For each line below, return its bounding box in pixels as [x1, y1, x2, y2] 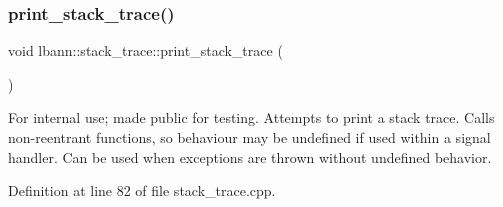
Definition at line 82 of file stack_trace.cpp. [8, 180, 276, 201]
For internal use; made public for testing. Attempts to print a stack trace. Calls [8, 107, 495, 128]
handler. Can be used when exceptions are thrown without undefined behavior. [8, 146, 492, 167]
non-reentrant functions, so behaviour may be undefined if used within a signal [8, 127, 491, 147]
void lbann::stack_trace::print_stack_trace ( [8, 40, 283, 61]
